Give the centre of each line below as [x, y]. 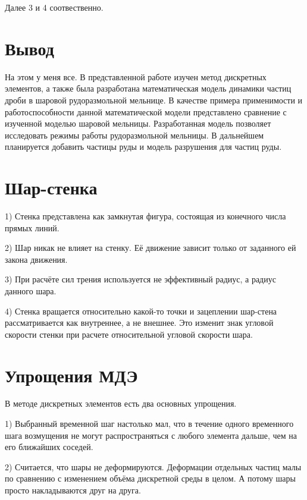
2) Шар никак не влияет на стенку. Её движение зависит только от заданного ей [151, 248]
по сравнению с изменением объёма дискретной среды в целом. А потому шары [150, 478]
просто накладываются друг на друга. [73, 490]
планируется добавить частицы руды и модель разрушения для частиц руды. [143, 147]
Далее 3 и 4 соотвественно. [54, 7]
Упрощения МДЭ [71, 375]
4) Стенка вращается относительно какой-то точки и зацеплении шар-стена [141, 311]
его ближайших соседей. [49, 447]
